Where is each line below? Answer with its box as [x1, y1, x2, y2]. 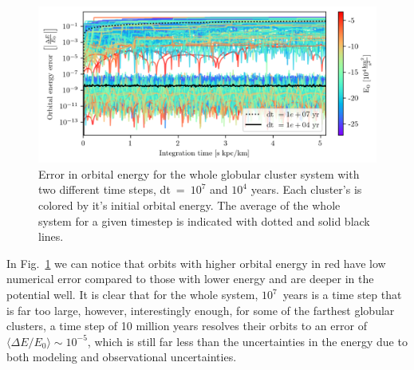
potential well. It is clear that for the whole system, [6, 286, 258, 303]
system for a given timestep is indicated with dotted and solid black [38, 212, 370, 229]
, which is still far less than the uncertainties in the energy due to [87, 333, 408, 349]
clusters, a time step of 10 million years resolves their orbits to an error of [6, 317, 367, 334]
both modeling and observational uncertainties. [6, 348, 237, 365]
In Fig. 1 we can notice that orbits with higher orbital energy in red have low [6, 254, 386, 271]
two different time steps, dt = [38, 181, 185, 198]
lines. [38, 228, 64, 245]
